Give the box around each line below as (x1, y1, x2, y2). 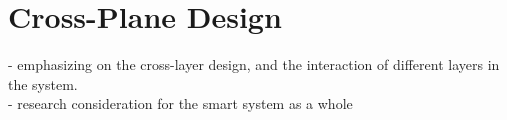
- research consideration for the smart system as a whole (8, 93, 353, 114)
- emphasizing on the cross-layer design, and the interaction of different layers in (8, 54, 500, 75)
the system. (8, 73, 78, 94)
